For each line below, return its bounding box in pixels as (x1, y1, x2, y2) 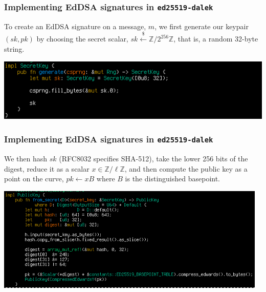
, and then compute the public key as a (124, 163, 248, 174)
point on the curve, (4, 173, 64, 184)
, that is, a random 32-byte (173, 33, 258, 44)
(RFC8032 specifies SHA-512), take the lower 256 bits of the (59, 153, 248, 164)
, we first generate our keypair (154, 20, 249, 31)
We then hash (4, 153, 48, 164)
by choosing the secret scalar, (36, 33, 128, 44)
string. (4, 43, 25, 54)
